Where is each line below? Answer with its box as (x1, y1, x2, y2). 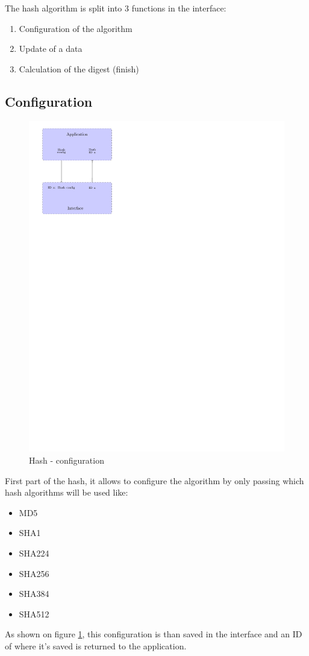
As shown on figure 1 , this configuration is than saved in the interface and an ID (5, 628, 302, 640)
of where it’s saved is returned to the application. (5, 640, 187, 652)
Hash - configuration (29, 454, 104, 467)
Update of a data (19, 42, 83, 55)
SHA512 (19, 607, 49, 620)
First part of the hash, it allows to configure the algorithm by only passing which (5, 474, 304, 487)
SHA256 (19, 567, 49, 579)
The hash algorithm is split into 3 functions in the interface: (5, 2, 226, 14)
